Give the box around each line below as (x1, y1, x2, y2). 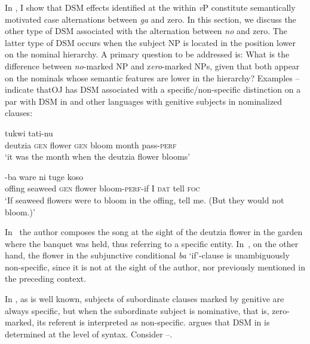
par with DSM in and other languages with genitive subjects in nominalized (5, 95, 283, 107)
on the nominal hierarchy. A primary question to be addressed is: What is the (5, 48, 290, 60)
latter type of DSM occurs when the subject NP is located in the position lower (5, 36, 296, 48)
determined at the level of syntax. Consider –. (5, 327, 173, 340)
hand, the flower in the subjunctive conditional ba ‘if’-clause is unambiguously (5, 249, 290, 261)
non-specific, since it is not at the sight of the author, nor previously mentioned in (5, 260, 305, 273)
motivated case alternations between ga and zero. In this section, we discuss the (5, 13, 296, 25)
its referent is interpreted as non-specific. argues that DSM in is (36, 316, 270, 328)
